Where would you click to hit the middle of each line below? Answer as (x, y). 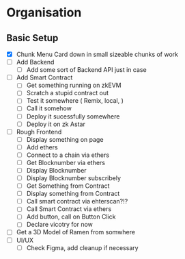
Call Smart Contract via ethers (69, 209)
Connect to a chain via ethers (68, 155)
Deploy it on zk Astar (56, 124)
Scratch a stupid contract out (68, 93)
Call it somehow (49, 108)
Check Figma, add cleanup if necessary (82, 247)
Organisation (44, 13)
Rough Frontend (39, 132)
